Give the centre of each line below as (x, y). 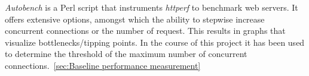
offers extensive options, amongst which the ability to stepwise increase (135, 19)
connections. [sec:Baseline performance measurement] (103, 65)
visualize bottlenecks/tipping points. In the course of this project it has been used (155, 42)
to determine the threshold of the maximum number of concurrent (126, 54)
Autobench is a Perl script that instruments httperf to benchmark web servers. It (152, 7)
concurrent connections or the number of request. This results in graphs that (145, 31)
